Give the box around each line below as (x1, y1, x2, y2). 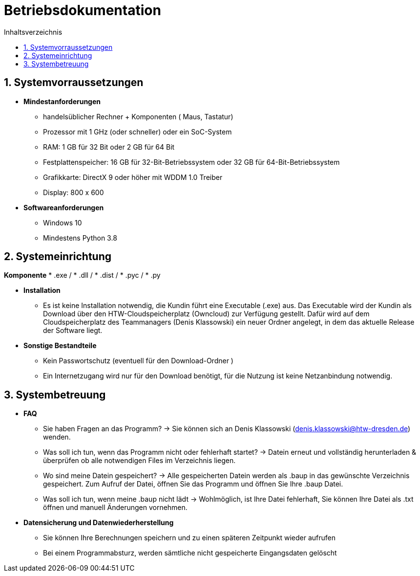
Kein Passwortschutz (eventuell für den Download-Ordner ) (43, 356, 233, 365)
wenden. (43, 433, 71, 442)
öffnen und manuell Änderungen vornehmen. (43, 503, 188, 512)
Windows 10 (43, 218, 82, 227)
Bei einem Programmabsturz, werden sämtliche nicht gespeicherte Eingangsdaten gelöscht (43, 549, 337, 557)
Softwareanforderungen (23, 203, 104, 212)
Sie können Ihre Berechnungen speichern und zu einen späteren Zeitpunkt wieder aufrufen (43, 533, 336, 542)
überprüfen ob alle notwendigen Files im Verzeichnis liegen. (43, 456, 236, 465)
